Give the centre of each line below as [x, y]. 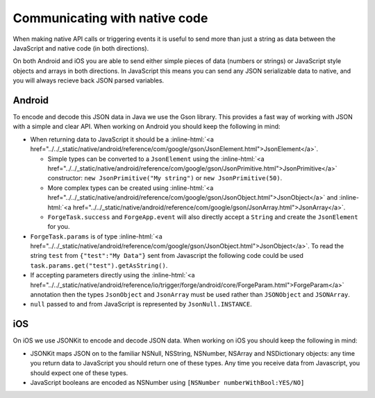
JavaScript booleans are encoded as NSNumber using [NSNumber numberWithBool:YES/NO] [167, 382]
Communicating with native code [110, 18]
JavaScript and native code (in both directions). [81, 48]
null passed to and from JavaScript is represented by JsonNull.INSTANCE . [141, 304]
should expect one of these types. [79, 373]
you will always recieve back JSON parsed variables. [89, 80]
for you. [59, 227]
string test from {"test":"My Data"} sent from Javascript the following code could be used [167, 256]
